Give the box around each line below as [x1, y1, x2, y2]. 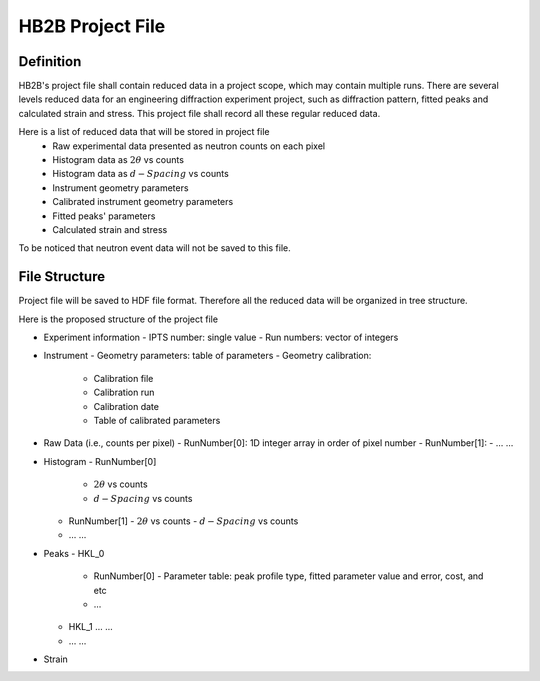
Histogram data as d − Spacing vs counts [52, 168, 229, 180]
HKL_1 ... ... [68, 621, 114, 633]
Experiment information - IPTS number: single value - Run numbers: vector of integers [43, 331, 399, 344]
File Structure [18, 268, 105, 285]
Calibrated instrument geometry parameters [52, 196, 234, 208]
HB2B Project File [18, 15, 166, 37]
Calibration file [93, 372, 154, 384]
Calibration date [93, 400, 160, 412]
